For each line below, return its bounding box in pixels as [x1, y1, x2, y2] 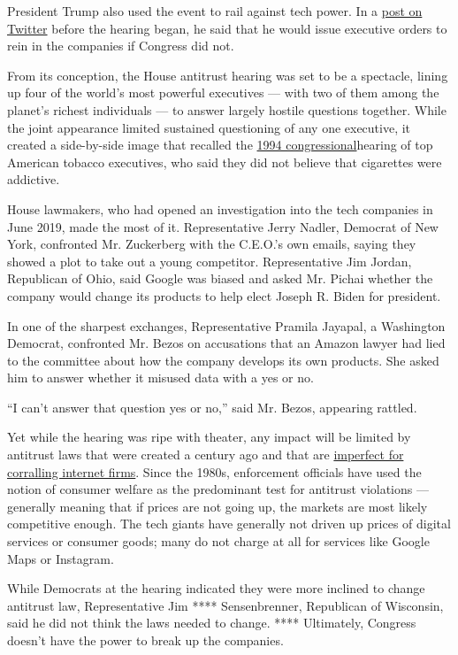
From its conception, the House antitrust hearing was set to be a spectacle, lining [7, 65, 448, 84]
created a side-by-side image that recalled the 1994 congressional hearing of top [7, 135, 433, 154]
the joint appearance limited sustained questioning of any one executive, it [7, 118, 411, 136]
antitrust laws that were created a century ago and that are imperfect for [7, 445, 404, 464]
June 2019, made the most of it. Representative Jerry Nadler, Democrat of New [7, 217, 439, 235]
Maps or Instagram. [7, 549, 114, 567]
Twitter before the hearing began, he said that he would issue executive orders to [7, 19, 447, 37]
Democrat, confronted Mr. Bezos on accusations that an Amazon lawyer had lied [7, 334, 446, 352]
